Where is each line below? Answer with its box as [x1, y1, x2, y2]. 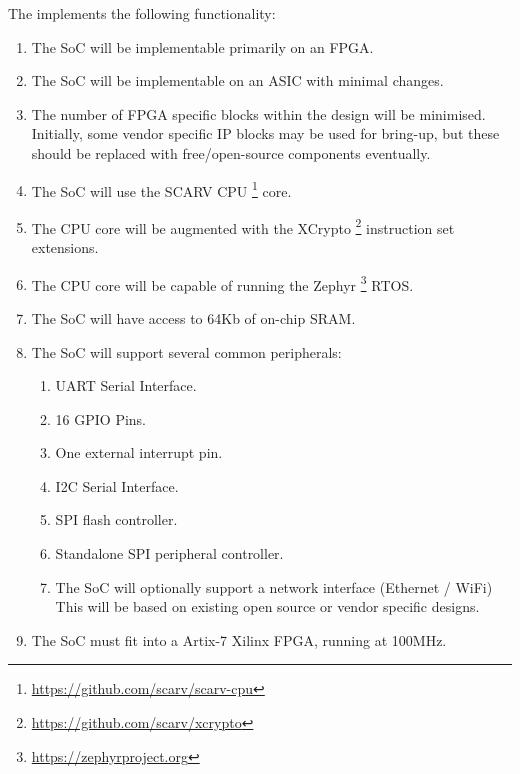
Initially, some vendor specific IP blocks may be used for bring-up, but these [31, 123, 500, 144]
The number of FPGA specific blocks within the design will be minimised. [31, 103, 486, 124]
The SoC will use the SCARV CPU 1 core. [31, 177, 292, 201]
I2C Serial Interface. [55, 475, 179, 496]
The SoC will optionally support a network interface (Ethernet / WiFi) [55, 576, 493, 597]
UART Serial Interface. [55, 375, 197, 396]
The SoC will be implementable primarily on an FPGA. [31, 36, 374, 57]
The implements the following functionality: [8, 3, 276, 23]
